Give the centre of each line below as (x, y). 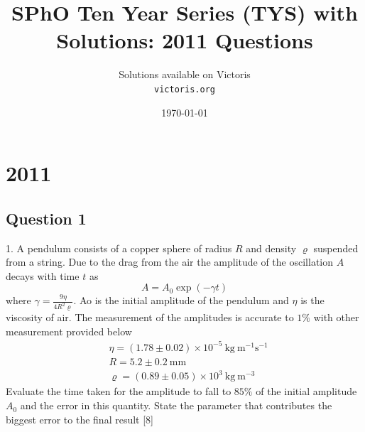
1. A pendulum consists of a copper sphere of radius (119, 248)
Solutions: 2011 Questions (185, 40)
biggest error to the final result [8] (80, 419)
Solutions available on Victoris (185, 74)
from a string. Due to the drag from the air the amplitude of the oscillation (170, 262)
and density (271, 248)
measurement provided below (69, 331)
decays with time (43, 275)
